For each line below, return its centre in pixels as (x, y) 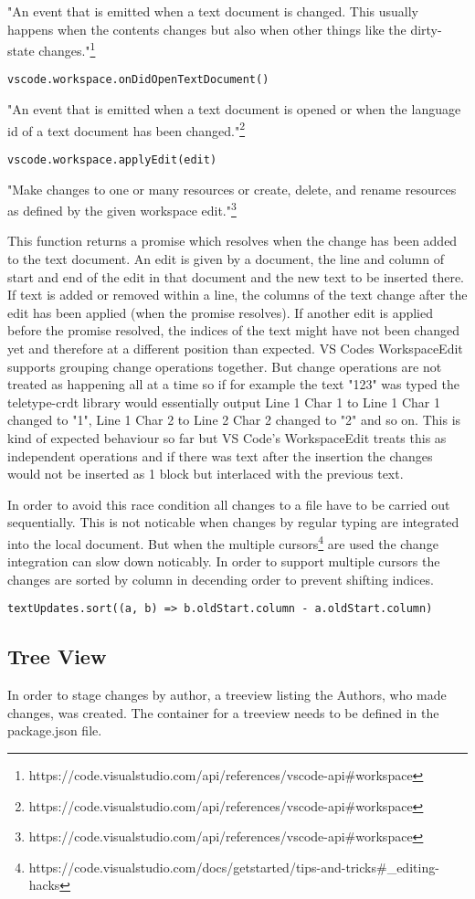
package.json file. (55, 730)
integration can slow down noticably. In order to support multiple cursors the (224, 561)
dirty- (426, 29)
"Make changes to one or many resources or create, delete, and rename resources (232, 189)
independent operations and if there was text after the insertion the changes (220, 455)
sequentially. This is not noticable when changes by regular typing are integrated (233, 522)
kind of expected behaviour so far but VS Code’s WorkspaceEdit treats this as (227, 437)
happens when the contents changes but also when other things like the (207, 29)
